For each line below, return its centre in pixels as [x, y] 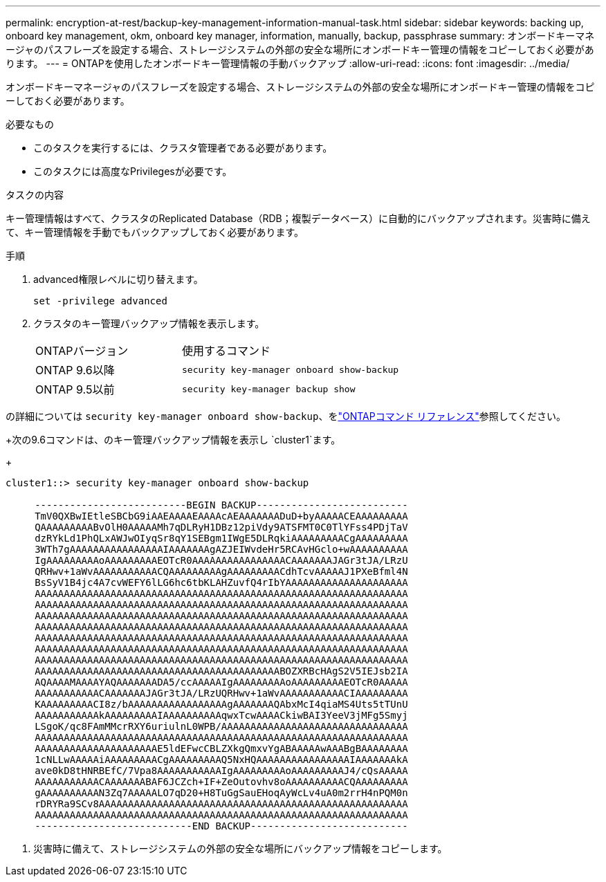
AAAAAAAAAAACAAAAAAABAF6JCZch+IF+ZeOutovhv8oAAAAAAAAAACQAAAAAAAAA [221, 782]
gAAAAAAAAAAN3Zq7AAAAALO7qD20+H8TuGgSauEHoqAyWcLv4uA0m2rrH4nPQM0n [221, 793]
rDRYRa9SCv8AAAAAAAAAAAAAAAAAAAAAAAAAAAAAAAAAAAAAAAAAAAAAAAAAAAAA [221, 804]
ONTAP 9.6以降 [75, 370]
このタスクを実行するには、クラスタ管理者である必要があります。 [183, 148]
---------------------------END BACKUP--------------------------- [221, 826]
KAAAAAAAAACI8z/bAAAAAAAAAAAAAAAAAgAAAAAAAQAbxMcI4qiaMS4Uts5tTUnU [221, 704]
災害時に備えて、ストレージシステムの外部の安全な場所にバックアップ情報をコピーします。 [240, 848]
